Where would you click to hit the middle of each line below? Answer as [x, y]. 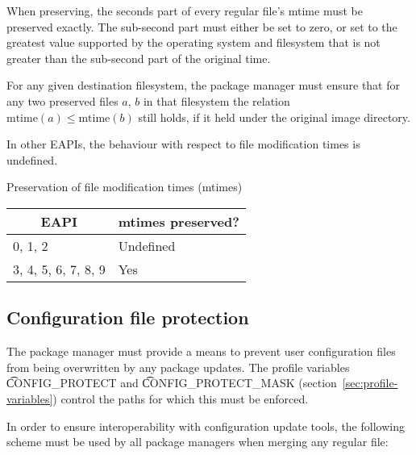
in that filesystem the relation [216, 100]
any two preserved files [62, 100]
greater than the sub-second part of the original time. [139, 58]
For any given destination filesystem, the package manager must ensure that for [203, 85]
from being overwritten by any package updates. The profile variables [178, 367]
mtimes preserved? [179, 221]
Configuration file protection [128, 317]
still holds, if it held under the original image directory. [274, 117]
